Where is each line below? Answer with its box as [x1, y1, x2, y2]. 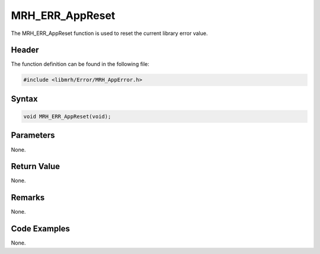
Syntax [11, 94, 38, 104]
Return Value [11, 161, 60, 172]
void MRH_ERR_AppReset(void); [23, 113, 111, 120]
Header [11, 45, 39, 55]
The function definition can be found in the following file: [11, 61, 149, 68]
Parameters [11, 131, 55, 141]
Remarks [11, 193, 45, 203]
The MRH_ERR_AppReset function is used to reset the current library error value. [11, 30, 208, 37]
